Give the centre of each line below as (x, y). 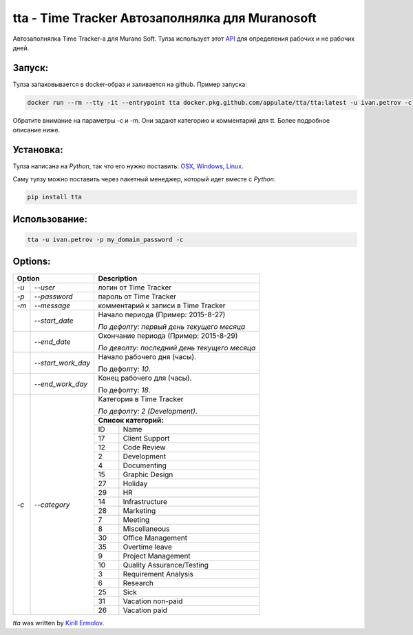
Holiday (135, 483)
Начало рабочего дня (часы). (147, 356)
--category (52, 505)
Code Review (144, 447)
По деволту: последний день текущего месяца (177, 347)
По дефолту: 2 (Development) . (148, 411)
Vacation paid (145, 610)
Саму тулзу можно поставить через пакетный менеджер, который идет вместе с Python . (144, 179)
